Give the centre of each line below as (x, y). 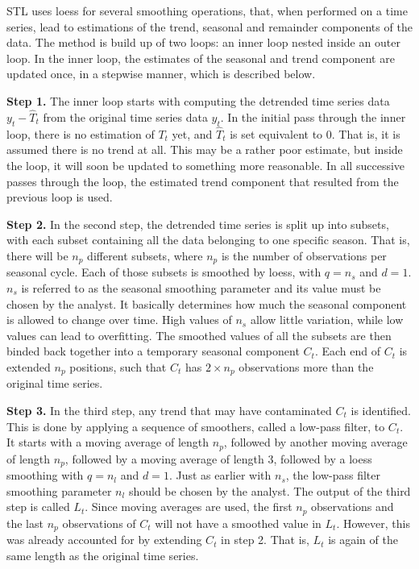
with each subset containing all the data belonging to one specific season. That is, (208, 240)
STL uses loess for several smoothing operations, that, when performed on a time (207, 10)
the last (25, 523)
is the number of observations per (304, 255)
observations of (99, 523)
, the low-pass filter (333, 475)
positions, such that (118, 366)
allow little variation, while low (327, 320)
